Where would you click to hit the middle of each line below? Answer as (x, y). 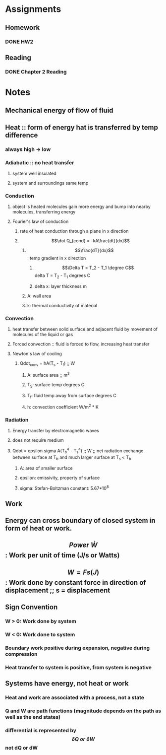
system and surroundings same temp (50, 183)
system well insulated (34, 173)
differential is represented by (41, 731)
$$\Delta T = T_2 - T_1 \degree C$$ (98, 268)
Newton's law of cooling (37, 354)
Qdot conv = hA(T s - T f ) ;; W (47, 364)
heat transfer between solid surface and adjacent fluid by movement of (85, 329)
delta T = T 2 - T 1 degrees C (62, 276)
